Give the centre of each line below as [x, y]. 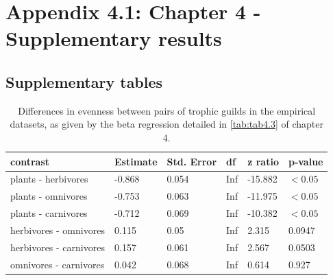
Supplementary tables [84, 81]
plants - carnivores [49, 213]
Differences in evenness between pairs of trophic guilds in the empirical [167, 110]
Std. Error [192, 161]
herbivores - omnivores [58, 230]
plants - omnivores [49, 196]
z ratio [263, 161]
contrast [30, 161]
